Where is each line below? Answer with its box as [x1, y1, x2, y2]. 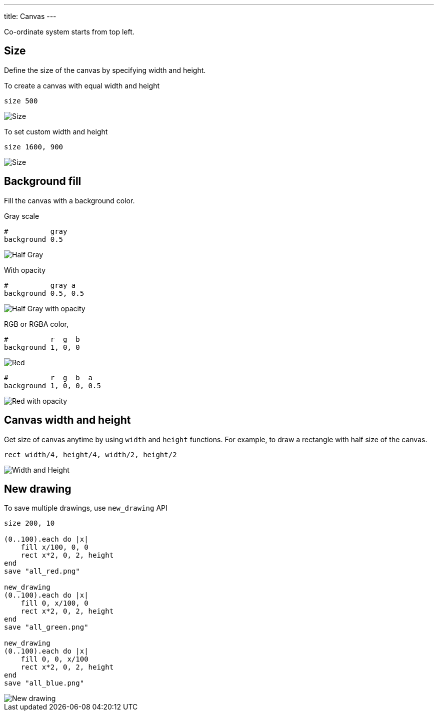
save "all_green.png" [4, 623, 88, 632]
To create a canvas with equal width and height [4, 81, 160, 90]
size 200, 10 [4, 519, 55, 528]
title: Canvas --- [4, 12, 56, 20]
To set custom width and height [4, 127, 108, 136]
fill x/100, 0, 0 [20, 543, 88, 552]
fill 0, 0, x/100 [20, 655, 88, 664]
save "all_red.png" [4, 567, 80, 576]
